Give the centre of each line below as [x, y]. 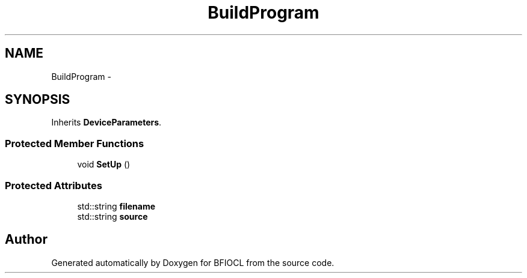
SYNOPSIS [38, 100]
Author [26, 240]
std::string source [112, 216]
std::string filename [116, 206]
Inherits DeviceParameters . [106, 122]
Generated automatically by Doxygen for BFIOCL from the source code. [193, 262]
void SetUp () [104, 165]
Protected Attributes [54, 185]
